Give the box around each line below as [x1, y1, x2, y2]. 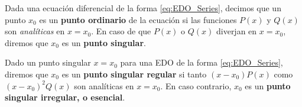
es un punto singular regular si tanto [61, 67, 207, 80]
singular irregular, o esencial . [5, 91, 125, 103]
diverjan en [216, 25, 257, 37]
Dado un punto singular [5, 56, 91, 69]
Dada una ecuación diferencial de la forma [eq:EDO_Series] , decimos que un [5, 2, 281, 14]
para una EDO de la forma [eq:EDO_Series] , [120, 56, 283, 69]
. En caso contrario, [160, 79, 232, 92]
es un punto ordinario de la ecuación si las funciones [39, 13, 237, 25]
